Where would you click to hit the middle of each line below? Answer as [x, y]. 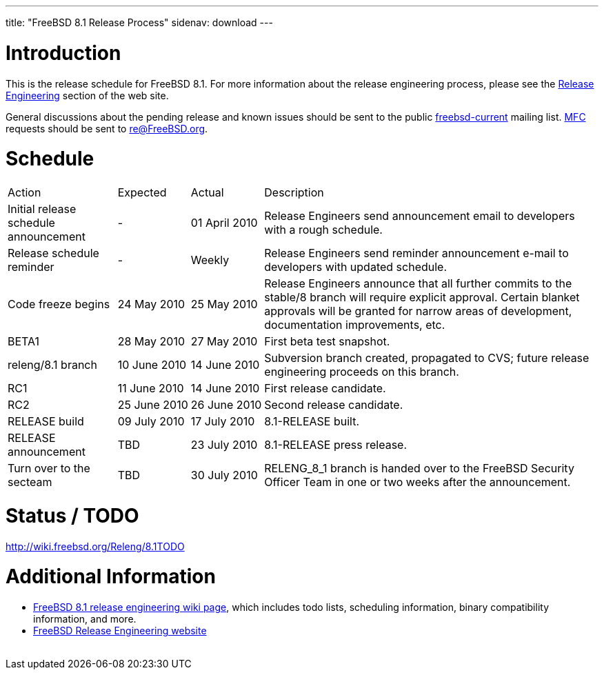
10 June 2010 [152, 365]
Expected [142, 192]
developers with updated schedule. [356, 267]
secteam [30, 482]
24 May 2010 [151, 304]
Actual [207, 192]
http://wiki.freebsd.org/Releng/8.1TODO [95, 546]
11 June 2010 [151, 388]
